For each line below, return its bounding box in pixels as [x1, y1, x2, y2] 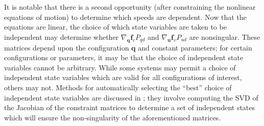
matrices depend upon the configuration [4, 42, 129, 53]
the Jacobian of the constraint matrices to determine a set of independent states [4, 102, 255, 113]
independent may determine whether [4, 31, 119, 42]
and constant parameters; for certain [138, 42, 252, 53]
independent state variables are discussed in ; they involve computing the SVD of [4, 92, 258, 103]
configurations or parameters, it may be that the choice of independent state [4, 52, 244, 63]
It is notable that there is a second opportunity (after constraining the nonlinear [4, 2, 256, 12]
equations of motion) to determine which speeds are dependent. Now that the [4, 11, 247, 22]
